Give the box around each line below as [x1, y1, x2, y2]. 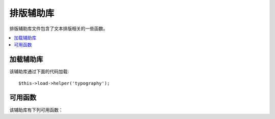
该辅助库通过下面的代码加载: [9, 69, 69, 75]
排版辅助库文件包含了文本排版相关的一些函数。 [9, 25, 108, 32]
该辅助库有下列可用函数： [9, 107, 63, 113]
